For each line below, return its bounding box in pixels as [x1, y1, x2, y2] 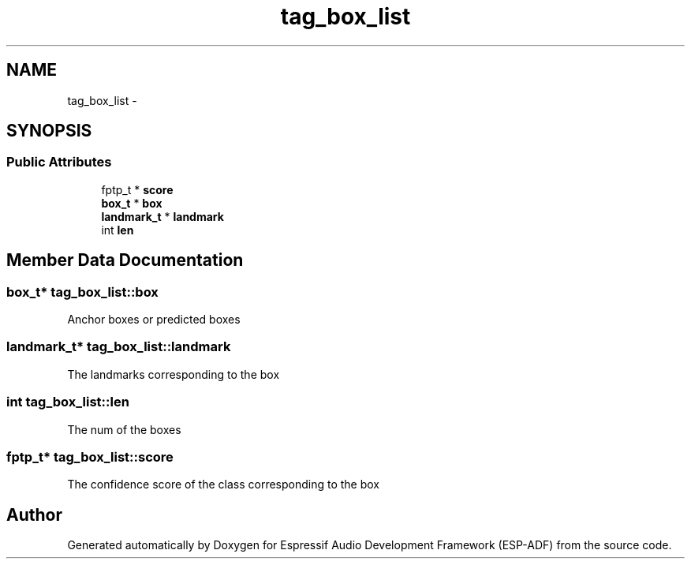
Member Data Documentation [6, 250, 244, 271]
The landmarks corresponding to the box [67, 367, 280, 381]
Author [6, 504, 62, 525]
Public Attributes [6, 154, 112, 170]
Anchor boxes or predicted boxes [67, 312, 241, 327]
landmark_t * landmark [101, 209, 224, 223]
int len [101, 223, 134, 237]
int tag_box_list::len [6, 394, 129, 410]
